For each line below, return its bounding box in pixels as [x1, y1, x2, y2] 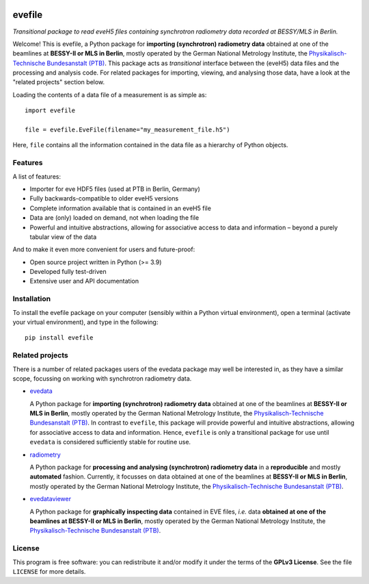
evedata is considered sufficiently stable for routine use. [29, 438, 191, 446]
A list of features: [12, 172, 61, 181]
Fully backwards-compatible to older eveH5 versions [29, 194, 179, 203]
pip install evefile [25, 334, 94, 342]
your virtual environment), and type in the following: [12, 318, 159, 326]
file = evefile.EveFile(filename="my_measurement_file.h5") [25, 126, 230, 134]
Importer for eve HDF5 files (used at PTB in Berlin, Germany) [29, 185, 201, 193]
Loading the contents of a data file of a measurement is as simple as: [12, 90, 207, 99]
